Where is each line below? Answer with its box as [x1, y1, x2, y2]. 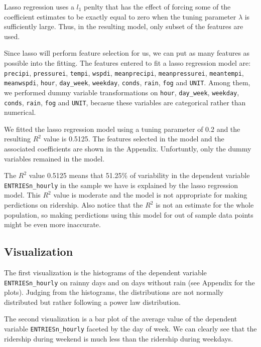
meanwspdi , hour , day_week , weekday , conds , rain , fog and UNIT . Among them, [4, 77, 250, 88]
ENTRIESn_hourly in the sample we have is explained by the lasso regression [4, 180, 238, 190]
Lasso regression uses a [4, 2, 74, 12]
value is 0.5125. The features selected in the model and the [43, 133, 224, 144]
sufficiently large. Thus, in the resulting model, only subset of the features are [4, 21, 243, 32]
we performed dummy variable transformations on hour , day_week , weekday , [4, 87, 239, 97]
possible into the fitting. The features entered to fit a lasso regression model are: [4, 57, 251, 68]
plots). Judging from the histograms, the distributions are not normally [4, 287, 224, 297]
